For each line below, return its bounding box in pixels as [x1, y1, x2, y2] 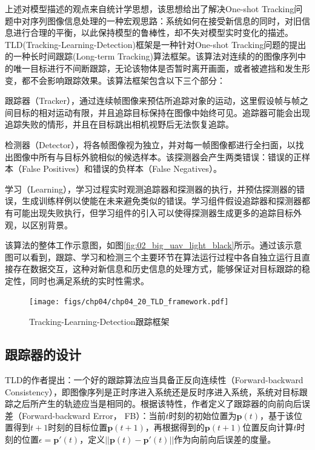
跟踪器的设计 [5, 345, 81, 364]
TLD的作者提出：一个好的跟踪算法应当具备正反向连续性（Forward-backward [5, 373, 303, 386]
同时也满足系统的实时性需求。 [30, 274, 149, 287]
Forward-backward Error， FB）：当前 [21, 409, 166, 421]
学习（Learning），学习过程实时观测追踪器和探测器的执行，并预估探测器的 [5, 182, 296, 195]
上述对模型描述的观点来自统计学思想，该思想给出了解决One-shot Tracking [5, 2, 294, 15]
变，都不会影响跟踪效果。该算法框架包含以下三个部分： [5, 73, 225, 86]
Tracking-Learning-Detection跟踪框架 [29, 315, 170, 328]
